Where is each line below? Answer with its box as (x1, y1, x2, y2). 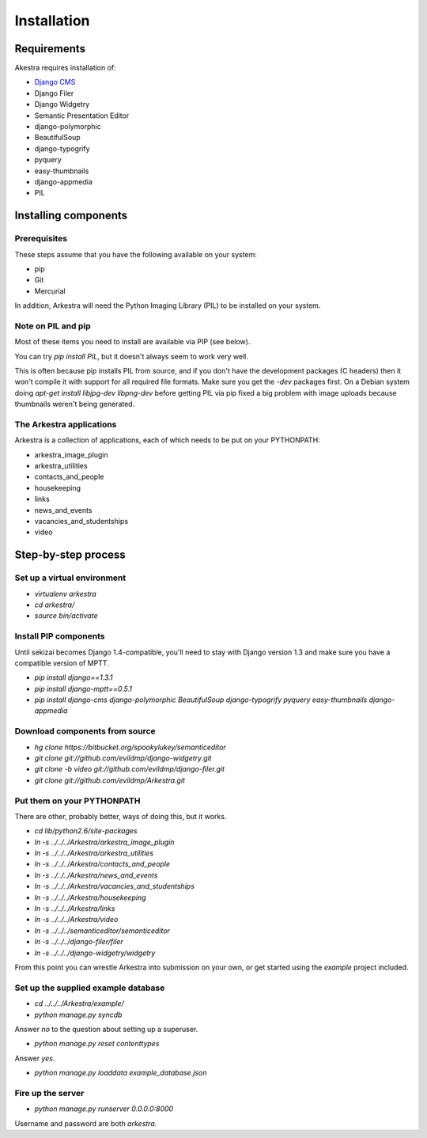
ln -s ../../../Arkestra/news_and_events (34, 871, 158, 880)
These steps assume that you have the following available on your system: (14, 249, 257, 259)
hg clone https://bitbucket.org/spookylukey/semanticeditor (34, 742, 227, 752)
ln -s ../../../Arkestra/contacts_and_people (34, 859, 170, 869)
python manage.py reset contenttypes (34, 1039, 160, 1049)
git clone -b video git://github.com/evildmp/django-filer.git (34, 764, 225, 774)
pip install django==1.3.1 (34, 673, 113, 682)
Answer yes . (14, 1053, 55, 1063)
